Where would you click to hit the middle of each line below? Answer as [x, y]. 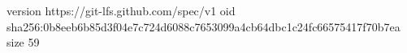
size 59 [23, 42]
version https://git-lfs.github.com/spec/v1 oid [121, 10]
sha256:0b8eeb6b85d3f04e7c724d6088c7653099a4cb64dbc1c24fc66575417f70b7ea [203, 26]
